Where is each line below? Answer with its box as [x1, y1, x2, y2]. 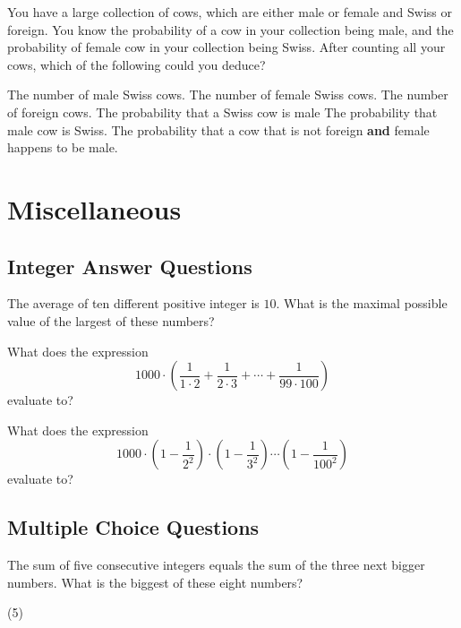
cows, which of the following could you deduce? [7, 55, 266, 73]
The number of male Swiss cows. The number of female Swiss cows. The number [7, 85, 448, 104]
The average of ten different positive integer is [7, 294, 260, 313]
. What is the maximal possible [276, 294, 448, 313]
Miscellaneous [7, 190, 182, 227]
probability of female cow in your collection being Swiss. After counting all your [7, 38, 446, 56]
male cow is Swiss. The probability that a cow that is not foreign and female [7, 120, 430, 139]
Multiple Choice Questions [7, 513, 260, 541]
